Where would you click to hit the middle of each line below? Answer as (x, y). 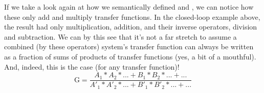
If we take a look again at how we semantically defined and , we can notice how (129, 7)
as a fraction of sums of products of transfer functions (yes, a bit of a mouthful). (130, 56)
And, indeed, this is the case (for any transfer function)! (92, 66)
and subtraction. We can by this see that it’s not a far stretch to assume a (120, 36)
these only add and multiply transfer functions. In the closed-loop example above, (132, 17)
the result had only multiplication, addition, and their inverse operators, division (131, 27)
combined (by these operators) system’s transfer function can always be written (129, 46)
